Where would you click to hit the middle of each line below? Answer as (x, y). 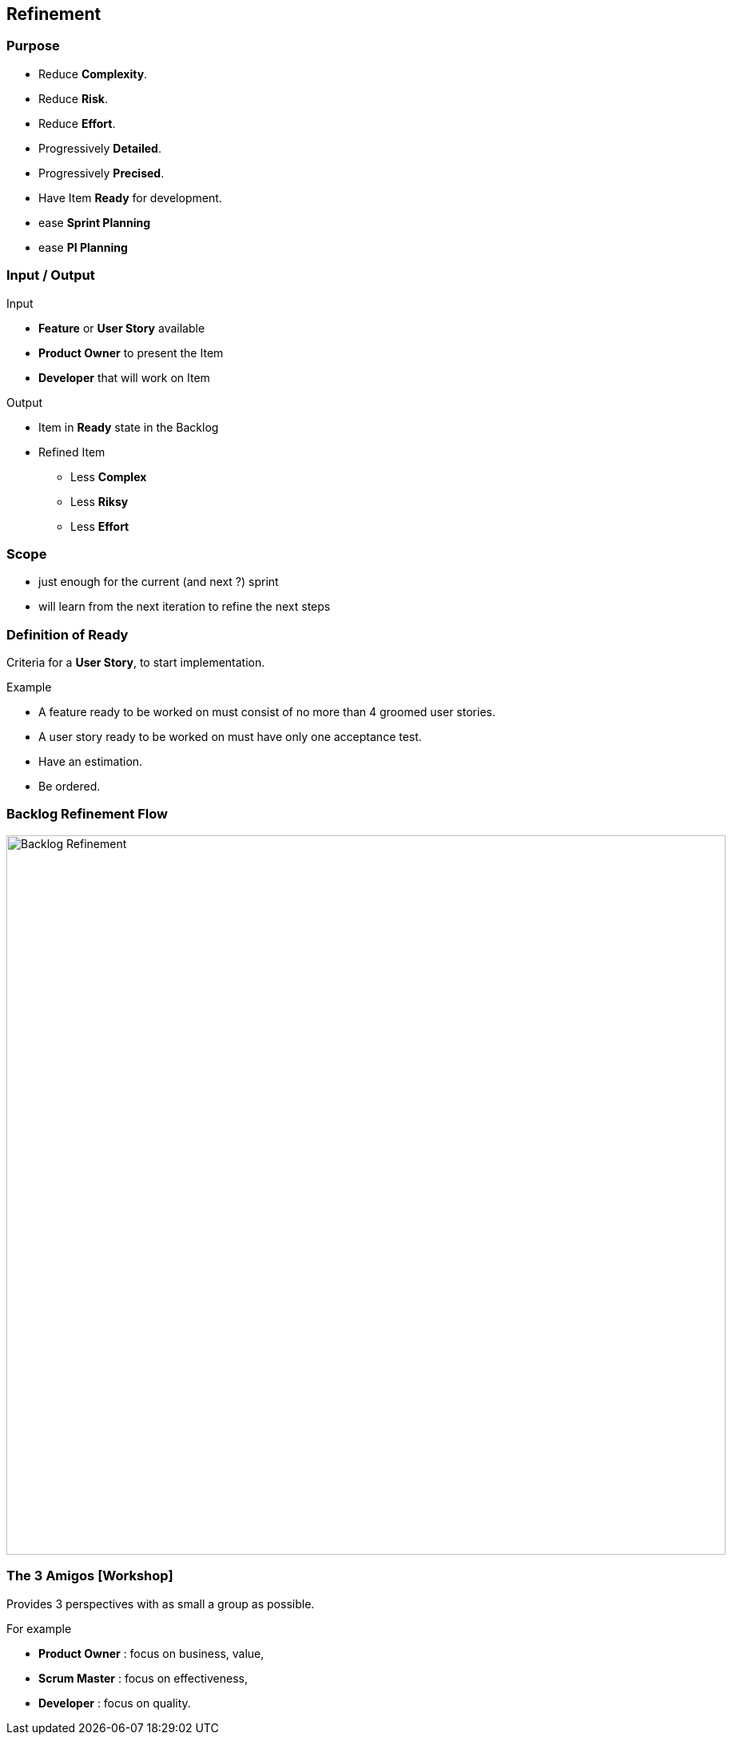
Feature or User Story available (122, 328)
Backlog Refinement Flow (87, 814)
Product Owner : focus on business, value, (151, 1653)
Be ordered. (70, 787)
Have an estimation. (91, 762)
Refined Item (72, 452)
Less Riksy (99, 501)
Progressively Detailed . (100, 148)
